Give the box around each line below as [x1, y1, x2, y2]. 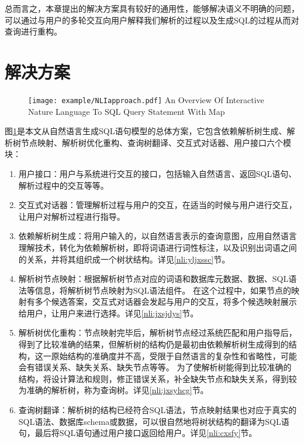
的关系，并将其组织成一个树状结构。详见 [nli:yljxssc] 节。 [18, 253, 230, 265]
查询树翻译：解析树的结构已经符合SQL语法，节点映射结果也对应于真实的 [18, 404, 297, 416]
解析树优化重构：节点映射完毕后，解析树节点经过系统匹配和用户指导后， [18, 326, 297, 339]
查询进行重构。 [5, 25, 62, 38]
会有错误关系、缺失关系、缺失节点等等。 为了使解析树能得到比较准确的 [18, 361, 292, 373]
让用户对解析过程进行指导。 [18, 210, 125, 222]
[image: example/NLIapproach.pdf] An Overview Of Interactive [28, 93, 264, 105]
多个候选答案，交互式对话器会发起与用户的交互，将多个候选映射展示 [34, 295, 297, 308]
